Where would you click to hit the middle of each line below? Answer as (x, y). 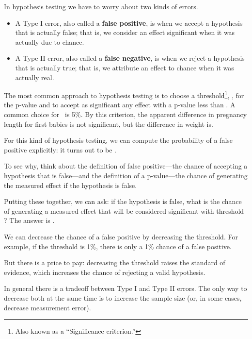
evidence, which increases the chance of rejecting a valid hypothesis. (105, 272)
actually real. (35, 77)
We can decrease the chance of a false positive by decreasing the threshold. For (121, 236)
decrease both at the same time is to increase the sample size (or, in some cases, (123, 297)
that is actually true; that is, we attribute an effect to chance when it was (125, 67)
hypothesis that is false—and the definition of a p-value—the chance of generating (126, 175)
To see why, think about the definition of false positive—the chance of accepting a (126, 166)
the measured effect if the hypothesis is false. (71, 185)
